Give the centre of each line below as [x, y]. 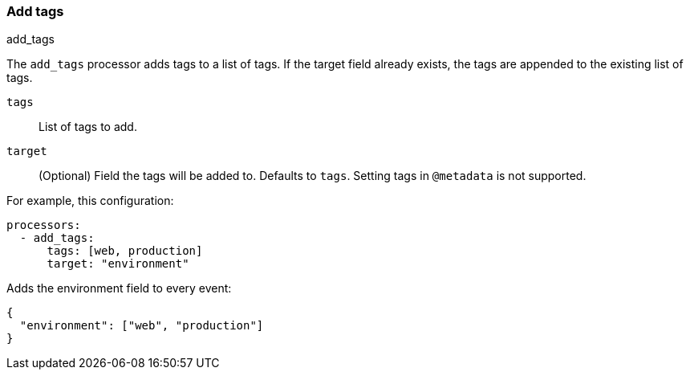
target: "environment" [118, 264]
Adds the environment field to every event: [119, 288]
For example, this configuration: [90, 201]
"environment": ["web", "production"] [142, 326]
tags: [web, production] [125, 251]
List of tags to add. [88, 127]
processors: [44, 225]
